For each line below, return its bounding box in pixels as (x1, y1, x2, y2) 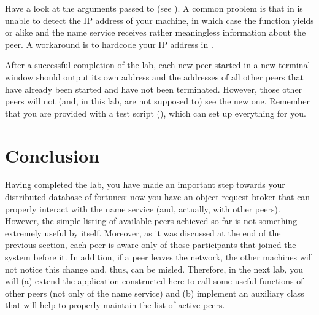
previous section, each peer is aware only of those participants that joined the (5, 238, 296, 251)
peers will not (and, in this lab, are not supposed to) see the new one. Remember (5, 95, 310, 107)
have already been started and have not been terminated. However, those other (5, 82, 302, 95)
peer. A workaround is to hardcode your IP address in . (5, 37, 213, 50)
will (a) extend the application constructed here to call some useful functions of (5, 274, 304, 287)
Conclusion (5, 142, 100, 168)
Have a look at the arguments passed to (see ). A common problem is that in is (5, 2, 303, 14)
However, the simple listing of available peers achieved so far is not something (5, 214, 298, 227)
